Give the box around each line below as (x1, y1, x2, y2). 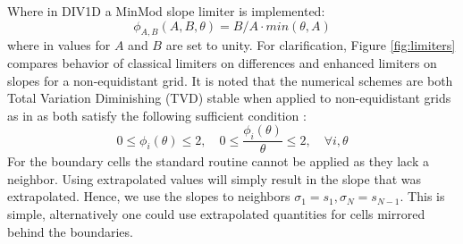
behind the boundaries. (7, 222, 133, 240)
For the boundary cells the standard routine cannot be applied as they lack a (7, 152, 429, 171)
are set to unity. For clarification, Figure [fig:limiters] (165, 36, 456, 55)
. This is (400, 187, 445, 206)
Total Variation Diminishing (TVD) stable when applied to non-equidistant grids (7, 88, 451, 107)
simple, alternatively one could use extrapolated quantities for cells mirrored (7, 204, 425, 223)
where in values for (7, 36, 111, 55)
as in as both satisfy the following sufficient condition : (7, 105, 307, 124)
